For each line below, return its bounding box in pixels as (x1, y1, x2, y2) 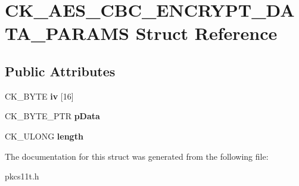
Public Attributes (5, 61, 116, 80)
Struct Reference (135, 21, 278, 45)
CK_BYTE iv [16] (5, 89, 74, 102)
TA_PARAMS (5, 21, 129, 45)
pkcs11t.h (5, 170, 39, 182)
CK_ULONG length (5, 129, 83, 142)
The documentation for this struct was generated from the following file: (5, 150, 269, 162)
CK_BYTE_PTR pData (5, 110, 100, 122)
